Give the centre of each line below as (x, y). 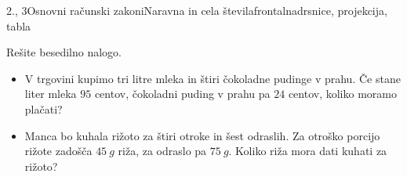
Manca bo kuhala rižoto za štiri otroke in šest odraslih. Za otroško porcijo (202, 135)
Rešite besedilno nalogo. (64, 52)
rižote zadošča (58, 151)
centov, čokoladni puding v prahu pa (182, 94)
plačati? (44, 108)
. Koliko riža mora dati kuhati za (308, 151)
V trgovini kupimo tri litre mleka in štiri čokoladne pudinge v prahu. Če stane (213, 78)
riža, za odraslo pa (162, 151)
